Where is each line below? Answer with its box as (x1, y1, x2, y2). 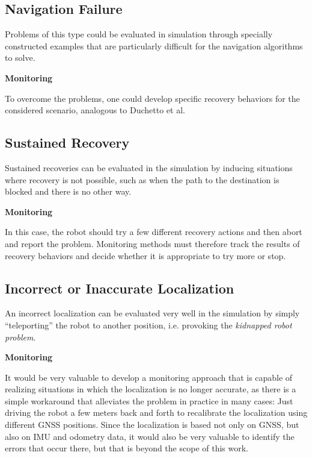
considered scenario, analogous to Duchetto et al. (5, 104, 185, 116)
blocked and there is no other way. (5, 185, 132, 198)
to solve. (5, 51, 35, 64)
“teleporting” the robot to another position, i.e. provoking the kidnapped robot (5, 318, 292, 331)
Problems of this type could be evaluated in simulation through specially (5, 28, 273, 40)
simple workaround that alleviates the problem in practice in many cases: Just (5, 394, 293, 407)
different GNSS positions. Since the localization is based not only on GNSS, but (5, 418, 299, 431)
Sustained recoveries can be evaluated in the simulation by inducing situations (5, 161, 293, 174)
